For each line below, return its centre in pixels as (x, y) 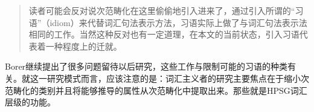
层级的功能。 (30, 102)
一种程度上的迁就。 (84, 46)
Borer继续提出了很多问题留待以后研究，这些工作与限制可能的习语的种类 (146, 66)
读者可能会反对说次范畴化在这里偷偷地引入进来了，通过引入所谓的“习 (166, 10)
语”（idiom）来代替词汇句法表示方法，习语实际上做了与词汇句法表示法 (168, 22)
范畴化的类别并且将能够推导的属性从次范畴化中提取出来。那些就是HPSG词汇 (156, 90)
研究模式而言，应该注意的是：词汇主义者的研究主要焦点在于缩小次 (178, 78)
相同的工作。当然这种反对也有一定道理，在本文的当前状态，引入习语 (164, 34)
